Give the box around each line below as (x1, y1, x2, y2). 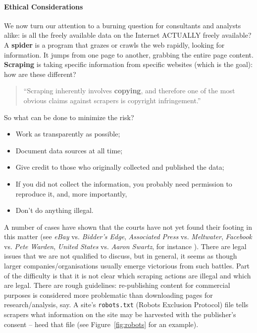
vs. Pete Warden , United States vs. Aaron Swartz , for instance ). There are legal (4, 241, 247, 251)
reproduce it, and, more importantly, (15, 188, 127, 199)
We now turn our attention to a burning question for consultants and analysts (4, 20, 241, 30)
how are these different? (4, 68, 76, 79)
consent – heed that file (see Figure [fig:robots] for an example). (4, 319, 199, 329)
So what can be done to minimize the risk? (4, 112, 134, 122)
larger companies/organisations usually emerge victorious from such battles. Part (4, 261, 250, 271)
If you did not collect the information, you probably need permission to (15, 178, 232, 189)
